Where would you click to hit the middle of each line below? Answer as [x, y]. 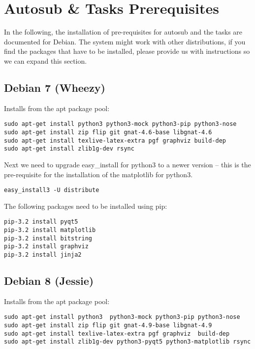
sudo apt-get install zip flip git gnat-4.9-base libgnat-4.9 [108, 326]
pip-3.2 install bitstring [48, 238]
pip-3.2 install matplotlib [50, 230]
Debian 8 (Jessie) [49, 281]
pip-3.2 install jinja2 [43, 254]
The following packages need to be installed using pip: [86, 206]
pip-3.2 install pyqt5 [41, 222]
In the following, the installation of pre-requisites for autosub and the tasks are [123, 32]
